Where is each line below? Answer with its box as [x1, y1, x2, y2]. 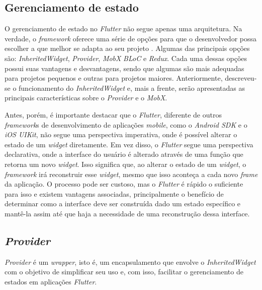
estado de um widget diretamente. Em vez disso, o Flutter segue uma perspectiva [5, 139, 253, 149]
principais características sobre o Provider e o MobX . [5, 92, 167, 103]
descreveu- [225, 73, 257, 83]
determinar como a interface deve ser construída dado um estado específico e [5, 198, 241, 209]
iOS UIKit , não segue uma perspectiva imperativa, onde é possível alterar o [5, 129, 237, 140]
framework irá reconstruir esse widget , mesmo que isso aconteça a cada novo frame [5, 168, 258, 179]
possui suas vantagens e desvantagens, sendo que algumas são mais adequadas [5, 63, 244, 73]
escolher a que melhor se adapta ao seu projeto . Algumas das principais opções [5, 43, 250, 53]
